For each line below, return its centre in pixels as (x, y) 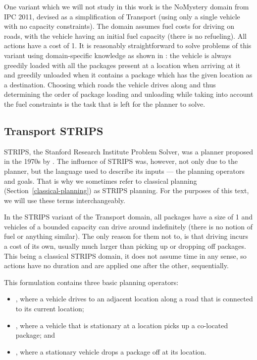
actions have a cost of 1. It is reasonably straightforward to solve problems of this (128, 45)
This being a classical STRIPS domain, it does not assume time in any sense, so (125, 255)
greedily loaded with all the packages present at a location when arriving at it (122, 65)
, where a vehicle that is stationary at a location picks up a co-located (122, 325)
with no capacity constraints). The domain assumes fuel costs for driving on (119, 26)
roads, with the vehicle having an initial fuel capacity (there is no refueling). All (125, 36)
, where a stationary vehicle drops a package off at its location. (111, 351)
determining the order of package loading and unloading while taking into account (129, 94)
